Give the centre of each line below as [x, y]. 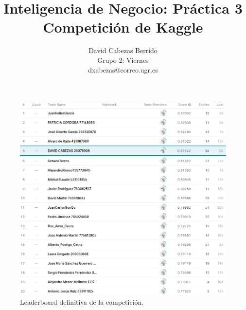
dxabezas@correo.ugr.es [123, 69]
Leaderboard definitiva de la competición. [82, 301]
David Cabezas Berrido [123, 50]
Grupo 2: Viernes [123, 60]
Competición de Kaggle [123, 27]
